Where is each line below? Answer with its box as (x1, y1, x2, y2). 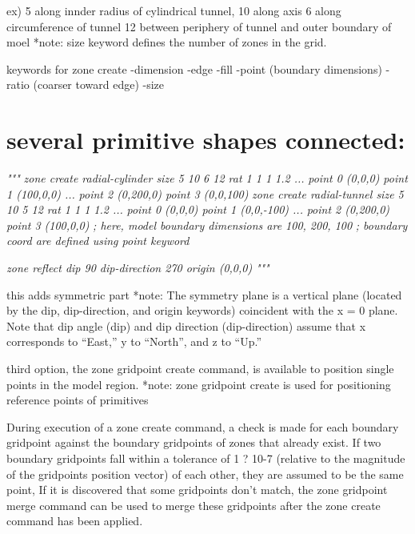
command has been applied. (6, 512, 143, 529)
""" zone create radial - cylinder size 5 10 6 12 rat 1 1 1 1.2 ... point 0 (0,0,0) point (6, 170, 408, 187)
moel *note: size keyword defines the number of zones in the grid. (6, 34, 327, 50)
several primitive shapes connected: (6, 123, 405, 156)
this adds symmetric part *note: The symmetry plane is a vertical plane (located (6, 286, 402, 303)
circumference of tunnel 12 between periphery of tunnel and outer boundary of (6, 18, 392, 34)
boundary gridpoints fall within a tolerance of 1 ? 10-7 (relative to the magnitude (6, 450, 405, 466)
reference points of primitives (6, 391, 149, 408)
